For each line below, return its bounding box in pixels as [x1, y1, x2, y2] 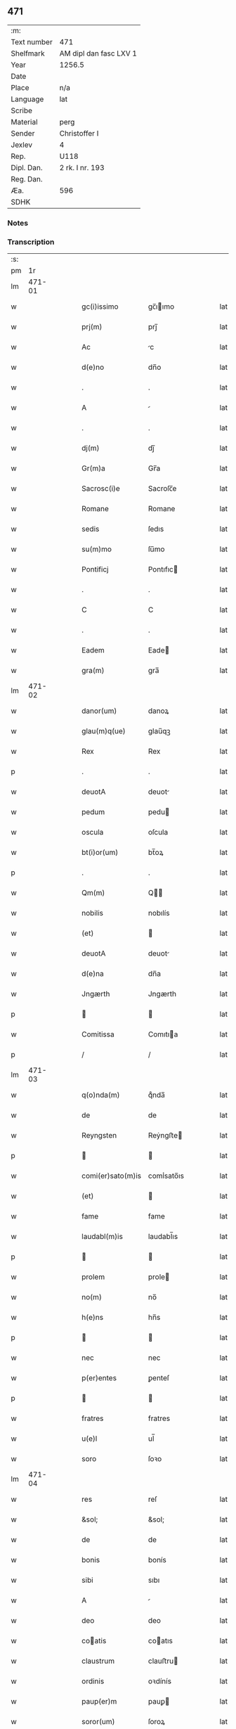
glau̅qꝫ [147, 726, 171, 736]
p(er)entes [81, 1373, 117, 1383]
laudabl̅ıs [147, 1232, 178, 1242]
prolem [81, 1272, 105, 1282]
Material [11, 117, 38, 127]
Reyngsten [81, 1131, 117, 1140]
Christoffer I [59, 128, 99, 138]
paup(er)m [81, 1697, 117, 1706]
